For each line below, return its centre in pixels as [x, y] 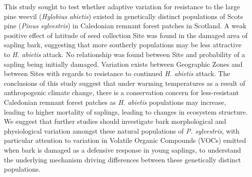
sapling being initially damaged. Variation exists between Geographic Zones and [123, 64]
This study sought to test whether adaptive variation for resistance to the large [122, 6]
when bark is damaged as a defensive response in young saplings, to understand [123, 149]
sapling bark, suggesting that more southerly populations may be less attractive [123, 45]
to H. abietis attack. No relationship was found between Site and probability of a [125, 54]
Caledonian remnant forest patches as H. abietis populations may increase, [115, 102]
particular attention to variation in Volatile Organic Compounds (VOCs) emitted [125, 140]
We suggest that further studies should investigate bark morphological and [115, 121]
